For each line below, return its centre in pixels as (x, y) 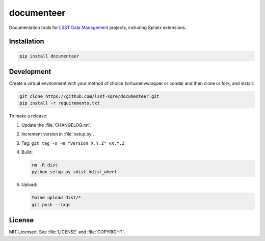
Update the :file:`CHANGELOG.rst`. (56, 125)
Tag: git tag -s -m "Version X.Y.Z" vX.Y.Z (73, 143)
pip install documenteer (49, 56)
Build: (27, 152)
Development (30, 71)
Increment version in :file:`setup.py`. (58, 134)
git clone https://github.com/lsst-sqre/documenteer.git (89, 96)
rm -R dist (45, 165)
